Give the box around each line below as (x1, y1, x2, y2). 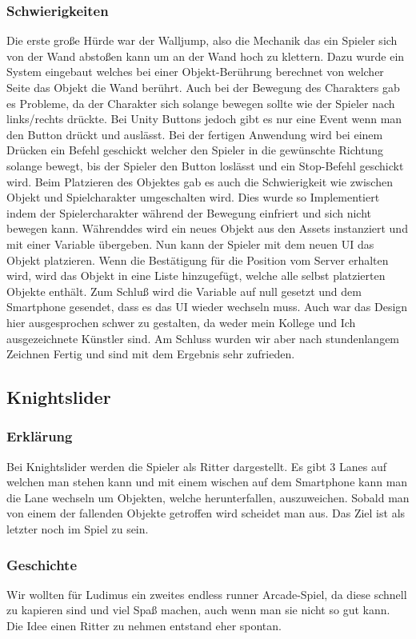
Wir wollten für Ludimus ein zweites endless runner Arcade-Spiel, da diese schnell (6, 585, 407, 602)
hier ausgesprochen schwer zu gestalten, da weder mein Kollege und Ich (6, 314, 356, 330)
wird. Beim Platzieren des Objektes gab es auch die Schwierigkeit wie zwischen (6, 173, 393, 190)
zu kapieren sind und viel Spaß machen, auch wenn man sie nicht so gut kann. (6, 601, 390, 618)
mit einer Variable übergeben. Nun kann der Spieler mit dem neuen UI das (6, 235, 374, 252)
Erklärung (6, 426, 73, 446)
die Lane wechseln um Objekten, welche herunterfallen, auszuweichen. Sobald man (6, 489, 410, 505)
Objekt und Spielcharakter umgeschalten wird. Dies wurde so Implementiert (6, 189, 380, 206)
